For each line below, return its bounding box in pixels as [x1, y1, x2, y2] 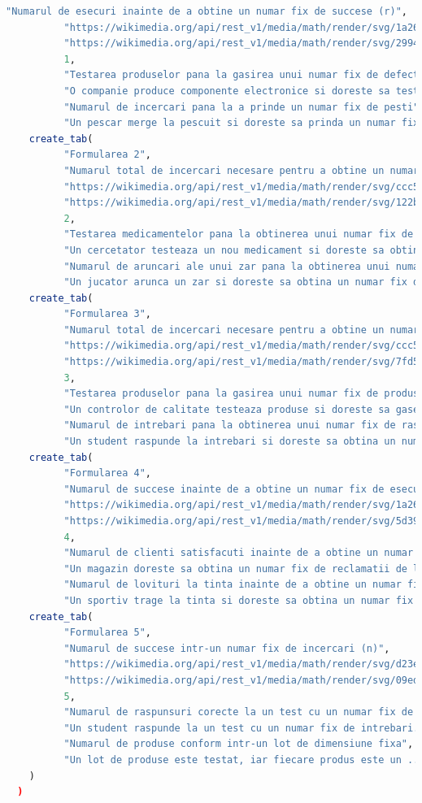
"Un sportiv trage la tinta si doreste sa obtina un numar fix [63, 594, 414, 606]
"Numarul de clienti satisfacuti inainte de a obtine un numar [63, 547, 414, 559]
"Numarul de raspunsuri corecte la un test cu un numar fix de [63, 706, 414, 718]
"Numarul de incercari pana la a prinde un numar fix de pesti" [63, 101, 420, 113]
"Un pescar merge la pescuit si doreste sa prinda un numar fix [63, 117, 420, 129]
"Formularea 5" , [63, 627, 151, 639]
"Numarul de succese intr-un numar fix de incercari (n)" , [63, 642, 390, 654]
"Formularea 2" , [63, 149, 151, 161]
